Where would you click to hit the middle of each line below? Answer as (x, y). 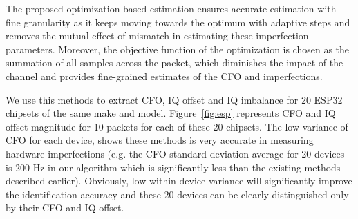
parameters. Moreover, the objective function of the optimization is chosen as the (178, 49)
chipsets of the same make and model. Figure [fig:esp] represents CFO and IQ (171, 113)
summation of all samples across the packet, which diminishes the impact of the (175, 63)
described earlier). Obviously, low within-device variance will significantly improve (179, 181)
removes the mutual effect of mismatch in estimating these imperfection (157, 36)
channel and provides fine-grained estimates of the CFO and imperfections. (164, 76)
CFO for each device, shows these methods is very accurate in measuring (160, 140)
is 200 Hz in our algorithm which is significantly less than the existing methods (173, 167)
